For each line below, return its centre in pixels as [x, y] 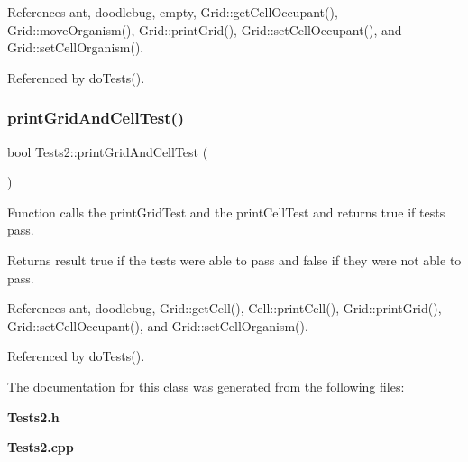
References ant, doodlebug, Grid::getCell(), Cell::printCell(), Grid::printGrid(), [225, 308]
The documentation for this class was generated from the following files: [206, 386]
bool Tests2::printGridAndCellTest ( [108, 151]
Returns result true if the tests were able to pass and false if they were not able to [234, 259]
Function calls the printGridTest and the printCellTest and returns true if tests [226, 212]
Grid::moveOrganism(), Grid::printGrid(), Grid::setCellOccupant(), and [205, 29]
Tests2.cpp [41, 447]
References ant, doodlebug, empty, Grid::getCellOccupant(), [173, 12]
